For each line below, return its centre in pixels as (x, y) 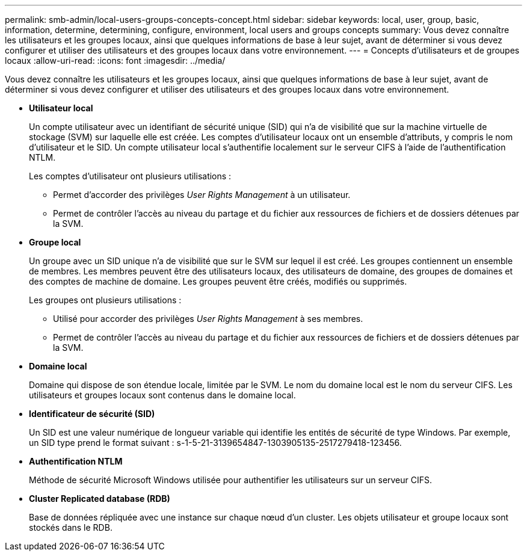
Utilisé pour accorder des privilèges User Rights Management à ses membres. (208, 319)
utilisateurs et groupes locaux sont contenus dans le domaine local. (162, 395)
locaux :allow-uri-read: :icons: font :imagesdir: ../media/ (115, 60)
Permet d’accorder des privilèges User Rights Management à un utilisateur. (202, 195)
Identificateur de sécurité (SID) (92, 414)
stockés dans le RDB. (71, 527)
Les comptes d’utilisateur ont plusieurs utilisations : (130, 176)
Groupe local (55, 242)
